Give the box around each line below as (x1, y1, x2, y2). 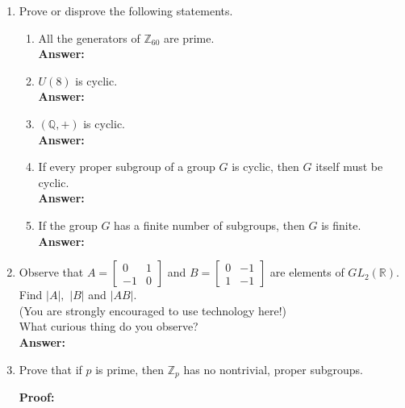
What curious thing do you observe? (19, 318, 198, 335)
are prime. (164, 29, 215, 46)
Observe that (19, 264, 84, 281)
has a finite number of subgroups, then (114, 216, 305, 233)
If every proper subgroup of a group (38, 158, 215, 175)
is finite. (321, 216, 361, 233)
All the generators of (38, 29, 140, 46)
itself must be (315, 158, 383, 175)
